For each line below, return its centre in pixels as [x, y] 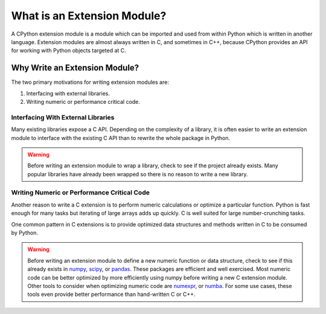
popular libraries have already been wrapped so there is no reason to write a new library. [138, 174]
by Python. [25, 233]
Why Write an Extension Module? [75, 68]
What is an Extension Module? [89, 16]
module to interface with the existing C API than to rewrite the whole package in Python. [121, 138]
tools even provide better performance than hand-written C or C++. [111, 294]
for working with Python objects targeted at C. [69, 51]
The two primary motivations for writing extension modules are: [90, 82]
